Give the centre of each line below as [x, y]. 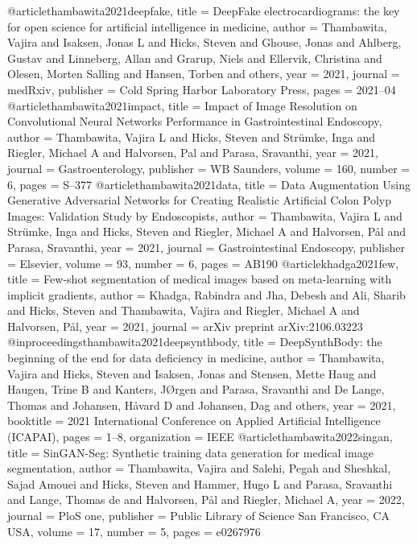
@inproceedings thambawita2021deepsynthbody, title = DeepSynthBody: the [195, 342]
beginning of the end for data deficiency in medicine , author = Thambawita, [196, 358]
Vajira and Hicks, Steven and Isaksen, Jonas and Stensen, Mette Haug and [192, 373]
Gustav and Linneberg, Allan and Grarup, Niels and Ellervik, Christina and [195, 58]
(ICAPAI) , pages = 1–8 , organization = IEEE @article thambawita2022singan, [200, 437]
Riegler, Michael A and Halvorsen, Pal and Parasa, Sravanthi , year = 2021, [193, 153]
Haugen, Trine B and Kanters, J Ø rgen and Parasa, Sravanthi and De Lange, [196, 389]
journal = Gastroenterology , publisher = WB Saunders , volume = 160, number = [209, 168]
